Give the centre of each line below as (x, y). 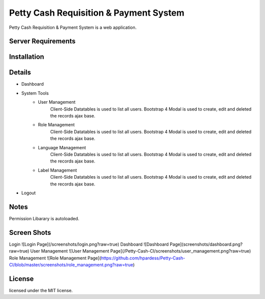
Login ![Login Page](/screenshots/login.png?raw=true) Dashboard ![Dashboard (89, 244)
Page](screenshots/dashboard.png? (206, 244)
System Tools (35, 93)
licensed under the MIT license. (41, 290)
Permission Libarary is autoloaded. (44, 218)
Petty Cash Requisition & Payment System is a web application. (73, 27)
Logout (29, 193)
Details (20, 73)
